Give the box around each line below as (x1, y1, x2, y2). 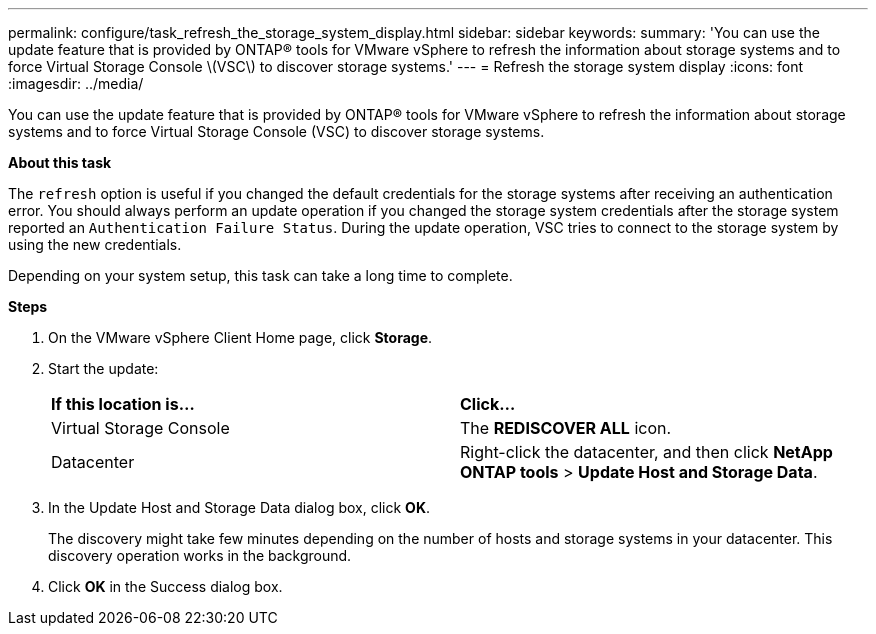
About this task (8, 154, 112, 171)
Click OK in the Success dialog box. (48, 578, 283, 595)
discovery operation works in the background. (48, 547, 352, 564)
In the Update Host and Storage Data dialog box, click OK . (48, 499, 430, 516)
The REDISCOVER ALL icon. (460, 418, 672, 438)
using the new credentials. (8, 236, 182, 253)
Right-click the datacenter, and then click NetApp (460, 442, 833, 462)
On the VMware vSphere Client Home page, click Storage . (48, 329, 433, 346)
